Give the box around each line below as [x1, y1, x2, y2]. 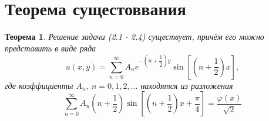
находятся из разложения [140, 79, 233, 91]
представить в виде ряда [5, 42, 96, 54]
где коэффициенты [5, 79, 73, 91]
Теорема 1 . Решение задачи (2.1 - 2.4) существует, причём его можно [5, 30, 264, 43]
